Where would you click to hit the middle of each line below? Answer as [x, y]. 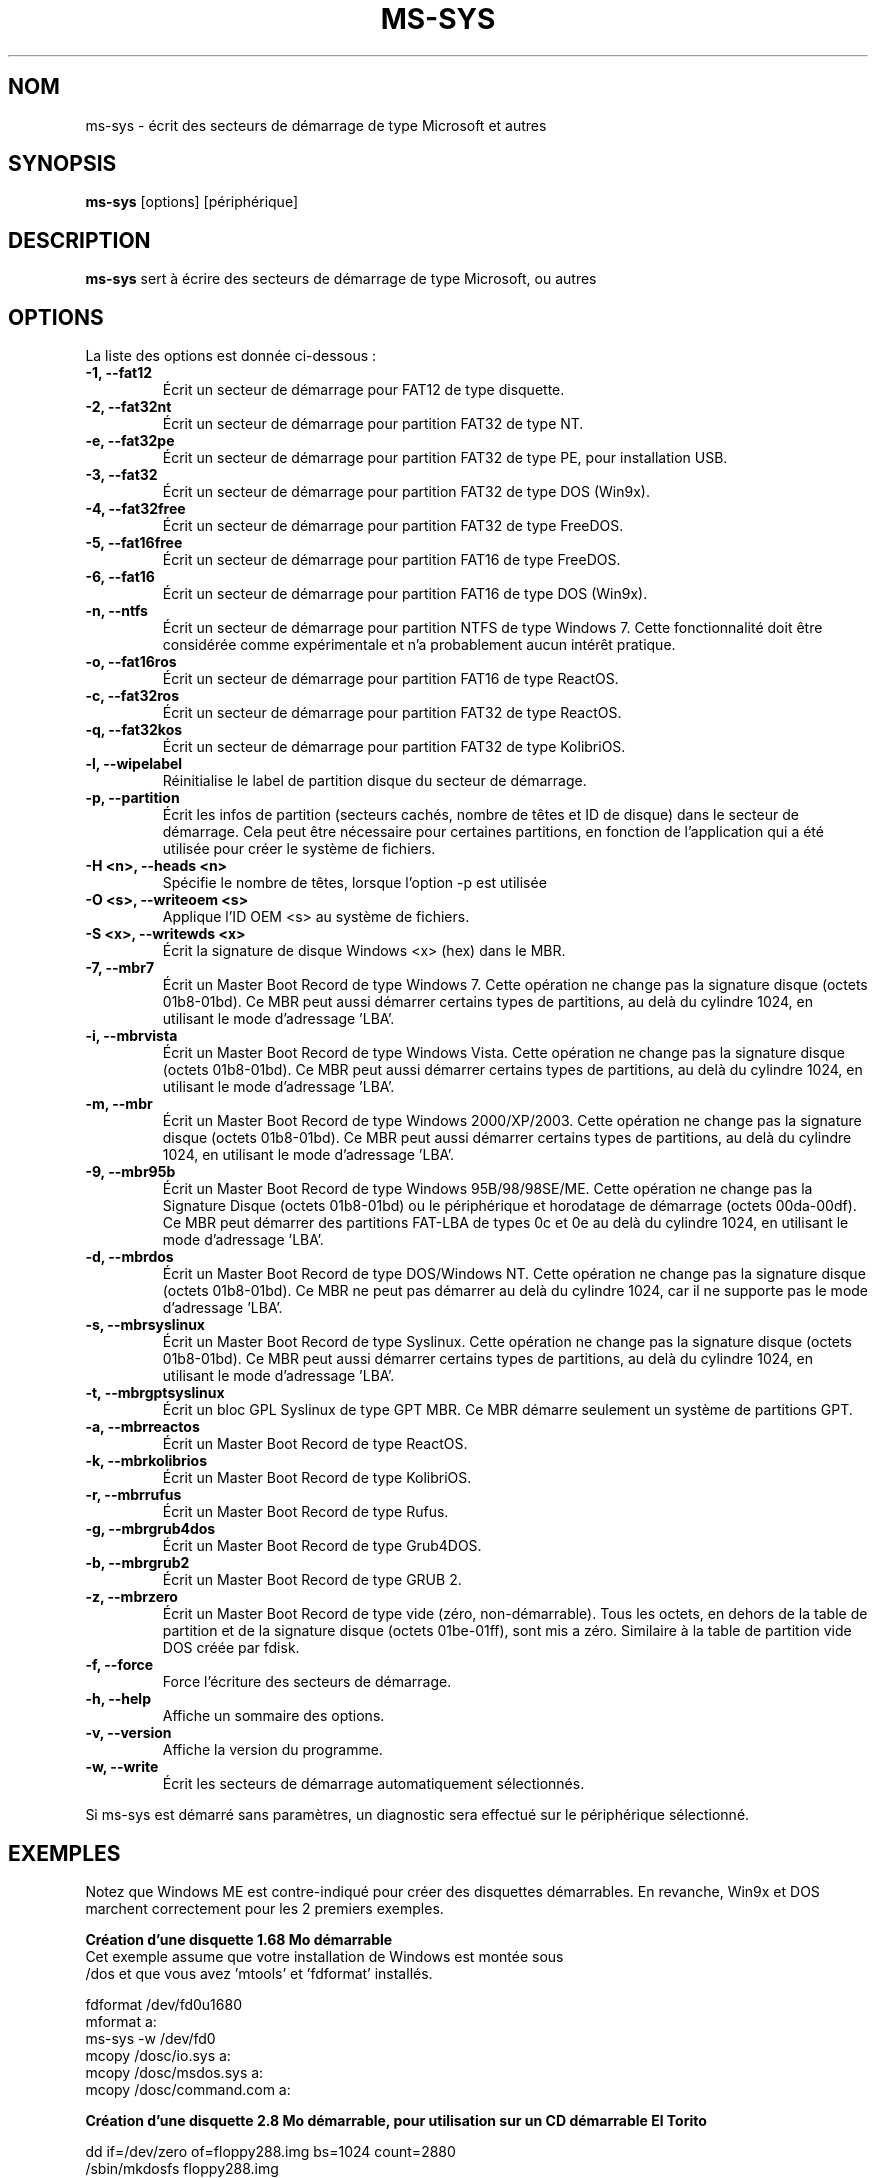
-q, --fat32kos [134, 730]
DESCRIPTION [79, 240]
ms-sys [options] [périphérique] [192, 202]
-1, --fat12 [119, 373]
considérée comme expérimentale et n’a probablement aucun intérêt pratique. [419, 645]
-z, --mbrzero [131, 1597]
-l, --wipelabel [134, 764]
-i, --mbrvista [131, 1036]
